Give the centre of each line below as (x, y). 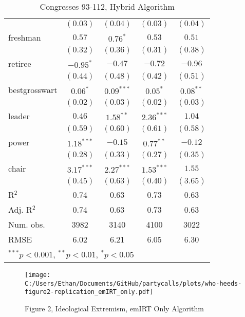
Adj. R (20, 209)
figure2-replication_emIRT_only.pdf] (89, 292)
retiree (20, 63)
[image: (38, 275)
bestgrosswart (33, 90)
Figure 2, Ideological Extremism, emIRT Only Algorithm (114, 308)
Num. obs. (27, 224)
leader (19, 116)
